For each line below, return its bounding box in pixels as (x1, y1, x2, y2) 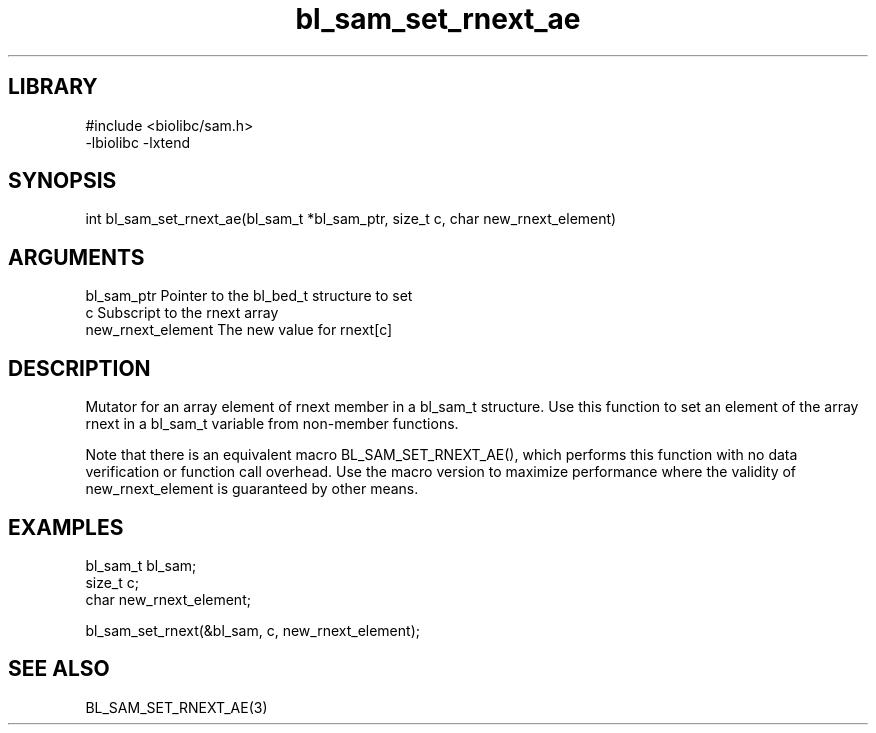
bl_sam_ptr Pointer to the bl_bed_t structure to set (85, 287, 413, 305)
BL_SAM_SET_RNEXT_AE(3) (85, 698, 268, 716)
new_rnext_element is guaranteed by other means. (85, 480, 419, 498)
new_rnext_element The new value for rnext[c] (85, 321, 393, 339)
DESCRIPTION (8, 355, 151, 381)
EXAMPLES (8, 514, 124, 540)
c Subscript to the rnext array (85, 304, 279, 322)
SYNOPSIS (8, 168, 117, 194)
